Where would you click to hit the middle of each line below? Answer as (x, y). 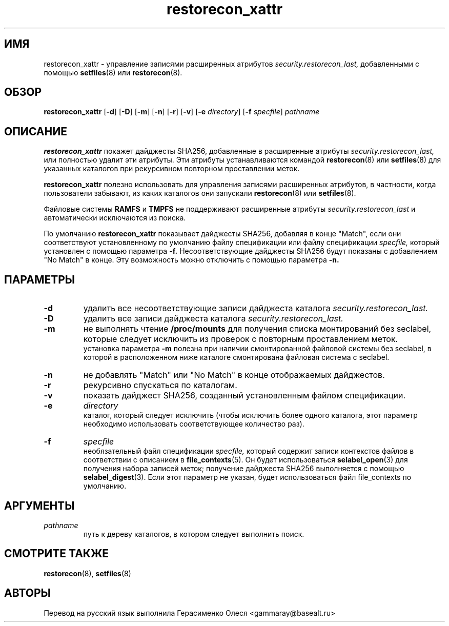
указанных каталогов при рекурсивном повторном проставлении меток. (172, 169)
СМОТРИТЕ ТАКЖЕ (57, 554)
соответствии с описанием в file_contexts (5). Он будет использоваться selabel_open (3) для (246, 460)
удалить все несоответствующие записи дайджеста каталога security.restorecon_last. (256, 308)
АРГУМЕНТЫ (39, 506)
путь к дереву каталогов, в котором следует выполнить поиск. (194, 534)
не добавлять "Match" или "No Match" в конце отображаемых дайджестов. (234, 375)
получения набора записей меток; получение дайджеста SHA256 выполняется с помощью (244, 469)
